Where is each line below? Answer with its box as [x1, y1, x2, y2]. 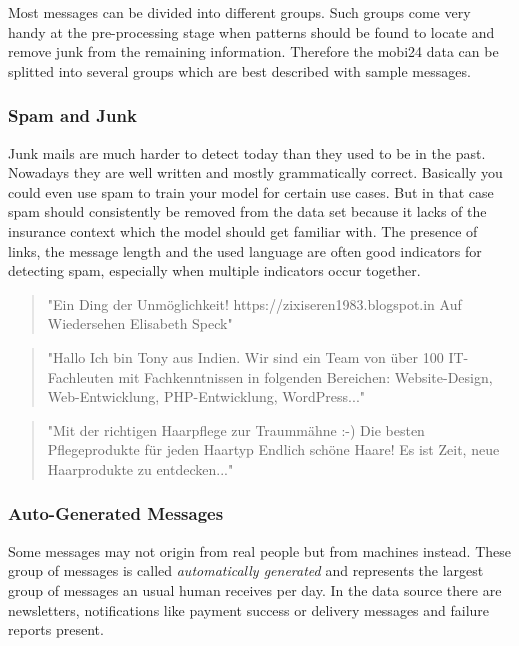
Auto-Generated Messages [8, 501, 224, 526]
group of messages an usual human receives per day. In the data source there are [8, 579, 502, 600]
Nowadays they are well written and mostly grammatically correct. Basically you [8, 162, 503, 183]
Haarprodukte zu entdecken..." [47, 458, 234, 479]
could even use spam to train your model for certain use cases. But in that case [8, 181, 494, 202]
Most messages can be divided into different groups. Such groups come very [8, 2, 471, 22]
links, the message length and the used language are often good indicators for [8, 240, 482, 261]
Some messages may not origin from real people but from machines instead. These [8, 540, 512, 561]
